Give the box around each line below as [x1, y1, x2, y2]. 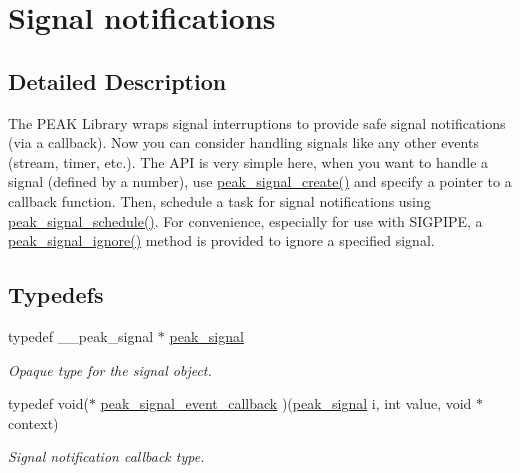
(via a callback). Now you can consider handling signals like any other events [8, 132, 479, 153]
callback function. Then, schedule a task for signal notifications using [8, 190, 431, 211]
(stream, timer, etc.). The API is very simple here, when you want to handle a [8, 151, 489, 172]
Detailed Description [8, 65, 227, 96]
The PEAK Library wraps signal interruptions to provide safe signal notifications [8, 112, 506, 133]
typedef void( [8, 393, 89, 414]
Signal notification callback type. [8, 446, 205, 467]
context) [8, 412, 59, 433]
